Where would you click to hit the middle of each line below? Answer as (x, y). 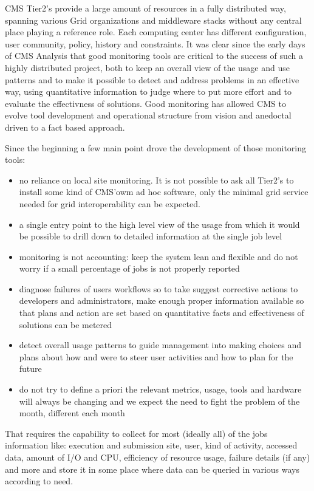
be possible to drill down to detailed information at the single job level (151, 236)
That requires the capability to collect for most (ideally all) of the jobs (136, 433)
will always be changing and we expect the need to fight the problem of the (159, 401)
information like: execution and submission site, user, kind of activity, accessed (151, 445)
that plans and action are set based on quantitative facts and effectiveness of (162, 313)
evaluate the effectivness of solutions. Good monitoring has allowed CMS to (145, 103)
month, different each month (72, 413)
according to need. (39, 481)
